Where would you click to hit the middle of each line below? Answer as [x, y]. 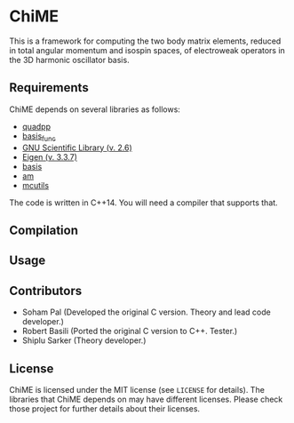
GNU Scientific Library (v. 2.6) [77, 148]
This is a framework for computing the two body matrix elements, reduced [145, 41]
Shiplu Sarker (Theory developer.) [84, 340]
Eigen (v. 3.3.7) [50, 156]
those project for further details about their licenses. [105, 408]
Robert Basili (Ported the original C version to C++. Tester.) [130, 331]
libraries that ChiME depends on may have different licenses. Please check [146, 399]
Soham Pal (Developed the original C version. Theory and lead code [146, 312]
